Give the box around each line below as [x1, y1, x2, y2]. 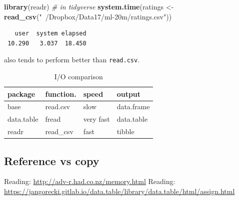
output [116, 88, 141, 99]
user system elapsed [14, 30, 86, 37]
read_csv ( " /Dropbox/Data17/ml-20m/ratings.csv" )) [4, 11, 172, 21]
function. [45, 88, 76, 99]
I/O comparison [54, 71, 103, 82]
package [7, 88, 35, 99]
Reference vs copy [4, 153, 99, 168]
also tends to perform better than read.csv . [4, 54, 140, 65]
